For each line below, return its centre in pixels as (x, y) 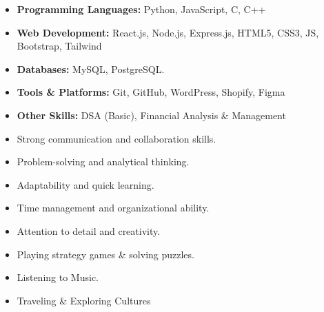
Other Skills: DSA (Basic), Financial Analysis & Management (151, 115)
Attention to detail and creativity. (89, 230)
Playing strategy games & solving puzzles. (105, 254)
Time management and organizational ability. (113, 208)
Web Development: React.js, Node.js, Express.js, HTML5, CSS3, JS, (168, 32)
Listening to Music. (58, 277)
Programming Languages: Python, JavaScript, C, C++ (141, 9)
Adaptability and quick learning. (85, 184)
